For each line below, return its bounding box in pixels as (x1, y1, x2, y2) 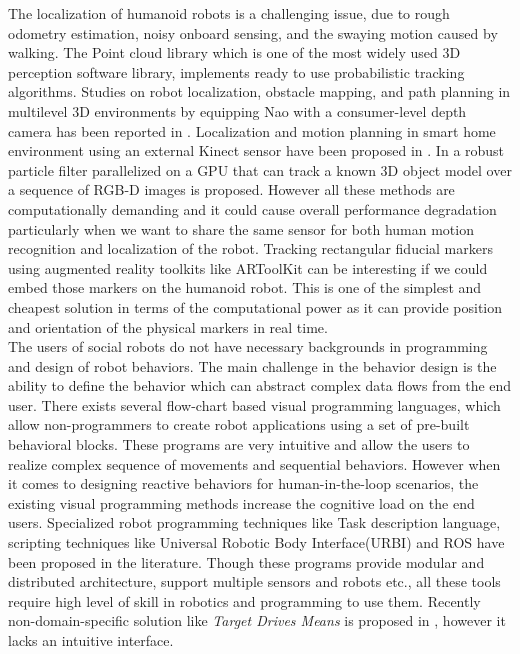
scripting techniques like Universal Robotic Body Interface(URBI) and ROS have (8, 532, 505, 553)
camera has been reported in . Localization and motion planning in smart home (8, 120, 496, 141)
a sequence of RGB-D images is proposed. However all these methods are (8, 179, 455, 200)
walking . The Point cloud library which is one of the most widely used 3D (8, 42, 461, 63)
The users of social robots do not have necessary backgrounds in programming (8, 336, 488, 357)
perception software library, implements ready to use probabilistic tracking (8, 61, 465, 82)
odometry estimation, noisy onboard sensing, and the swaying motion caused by (8, 22, 498, 43)
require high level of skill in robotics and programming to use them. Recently (8, 590, 481, 611)
